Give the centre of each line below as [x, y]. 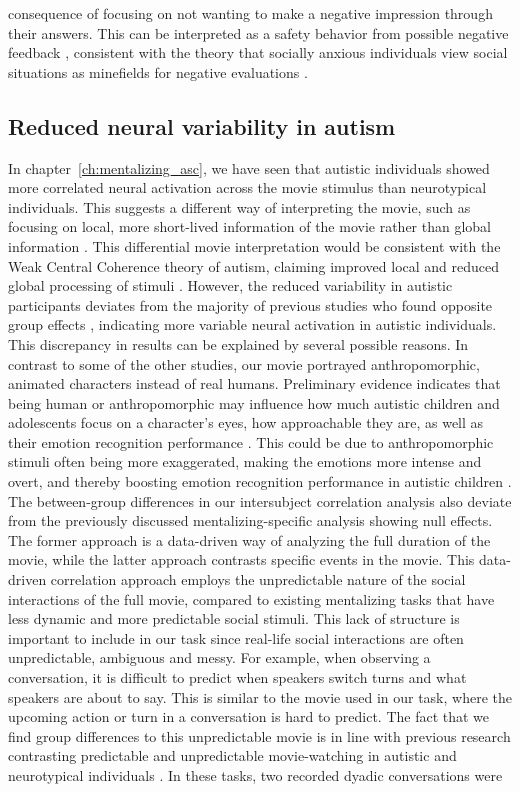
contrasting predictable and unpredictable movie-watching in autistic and [232, 755]
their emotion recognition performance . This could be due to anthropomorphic [251, 441]
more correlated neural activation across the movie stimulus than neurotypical [247, 187]
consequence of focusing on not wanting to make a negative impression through [250, 13]
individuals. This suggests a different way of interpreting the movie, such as [239, 206]
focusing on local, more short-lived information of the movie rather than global [249, 226]
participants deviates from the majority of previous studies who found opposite [250, 304]
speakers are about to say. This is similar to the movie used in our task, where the [260, 696]
